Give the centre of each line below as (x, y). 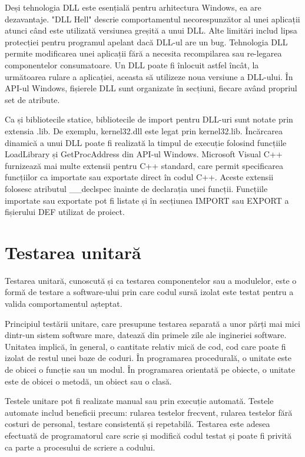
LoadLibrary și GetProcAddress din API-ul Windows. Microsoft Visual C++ (144, 154)
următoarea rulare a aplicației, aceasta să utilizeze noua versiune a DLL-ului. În (149, 76)
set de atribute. (32, 99)
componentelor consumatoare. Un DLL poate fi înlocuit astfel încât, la (132, 64)
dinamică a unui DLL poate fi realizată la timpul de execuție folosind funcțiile (146, 142)
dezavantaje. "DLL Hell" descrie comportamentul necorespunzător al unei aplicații (152, 19)
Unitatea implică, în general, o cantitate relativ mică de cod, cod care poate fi (145, 346)
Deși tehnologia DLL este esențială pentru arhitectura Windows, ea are (133, 7)
